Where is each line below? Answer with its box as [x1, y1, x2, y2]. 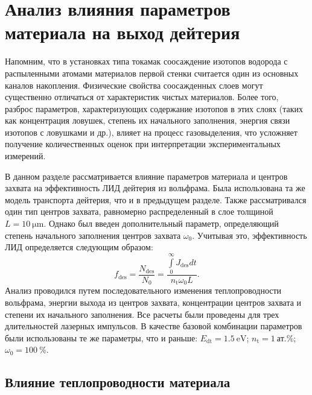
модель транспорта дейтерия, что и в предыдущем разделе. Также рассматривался [5, 193, 307, 206]
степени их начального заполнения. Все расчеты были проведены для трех [5, 308, 279, 320]
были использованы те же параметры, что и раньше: [5, 331, 198, 344]
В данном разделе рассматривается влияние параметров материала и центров [5, 169, 288, 182]
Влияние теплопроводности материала [5, 373, 231, 391]
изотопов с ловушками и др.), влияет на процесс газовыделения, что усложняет [5, 125, 298, 138]
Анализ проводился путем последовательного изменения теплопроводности [5, 284, 282, 297]
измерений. [5, 150, 46, 162]
